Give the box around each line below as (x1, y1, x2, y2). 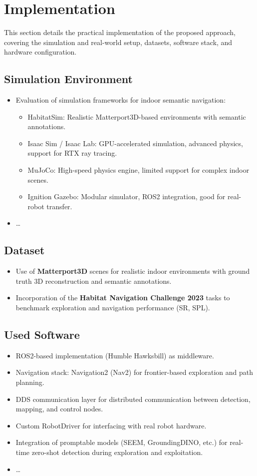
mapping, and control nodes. (15, 403, 103, 414)
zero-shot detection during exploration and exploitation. (31, 446, 203, 457)
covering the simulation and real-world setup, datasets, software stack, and (4, 37, 233, 47)
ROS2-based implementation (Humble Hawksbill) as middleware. (15, 350, 214, 360)
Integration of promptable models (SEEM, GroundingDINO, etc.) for (15, 437, 228, 447)
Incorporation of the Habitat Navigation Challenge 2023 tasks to (15, 292, 230, 303)
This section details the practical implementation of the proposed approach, (4, 27, 236, 38)
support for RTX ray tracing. (27, 148, 117, 158)
